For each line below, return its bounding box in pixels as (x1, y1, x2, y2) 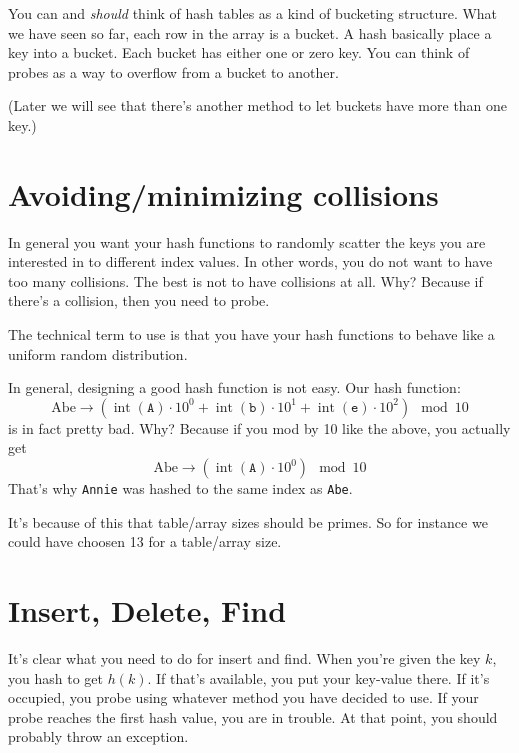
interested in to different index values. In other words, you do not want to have (8, 251, 493, 272)
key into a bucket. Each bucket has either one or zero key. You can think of (8, 42, 470, 63)
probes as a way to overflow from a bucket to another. (8, 61, 339, 82)
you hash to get (8, 667, 103, 688)
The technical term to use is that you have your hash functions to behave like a (8, 324, 495, 345)
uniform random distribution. (8, 343, 188, 364)
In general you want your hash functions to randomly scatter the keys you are (8, 231, 486, 252)
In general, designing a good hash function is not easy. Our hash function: (8, 377, 461, 398)
